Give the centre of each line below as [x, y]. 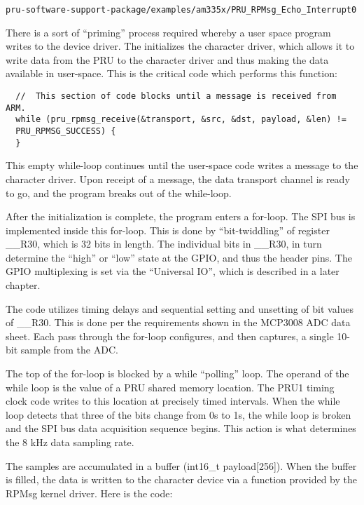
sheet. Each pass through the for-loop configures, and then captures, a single [170, 336]
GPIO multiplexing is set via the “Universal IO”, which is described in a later [173, 271]
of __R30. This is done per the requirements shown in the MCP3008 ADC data [178, 322]
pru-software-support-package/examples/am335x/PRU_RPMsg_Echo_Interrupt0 [181, 10]
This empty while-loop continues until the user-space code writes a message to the [182, 165]
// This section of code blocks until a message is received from [176, 96]
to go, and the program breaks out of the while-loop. [119, 193]
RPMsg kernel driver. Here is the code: [89, 493]
